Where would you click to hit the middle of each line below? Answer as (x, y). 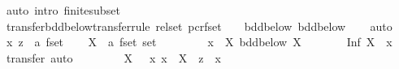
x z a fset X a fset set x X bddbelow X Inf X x (199, 42)
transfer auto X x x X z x (113, 57)
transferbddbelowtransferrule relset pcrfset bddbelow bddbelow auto (199, 26)
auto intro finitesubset (63, 10)
